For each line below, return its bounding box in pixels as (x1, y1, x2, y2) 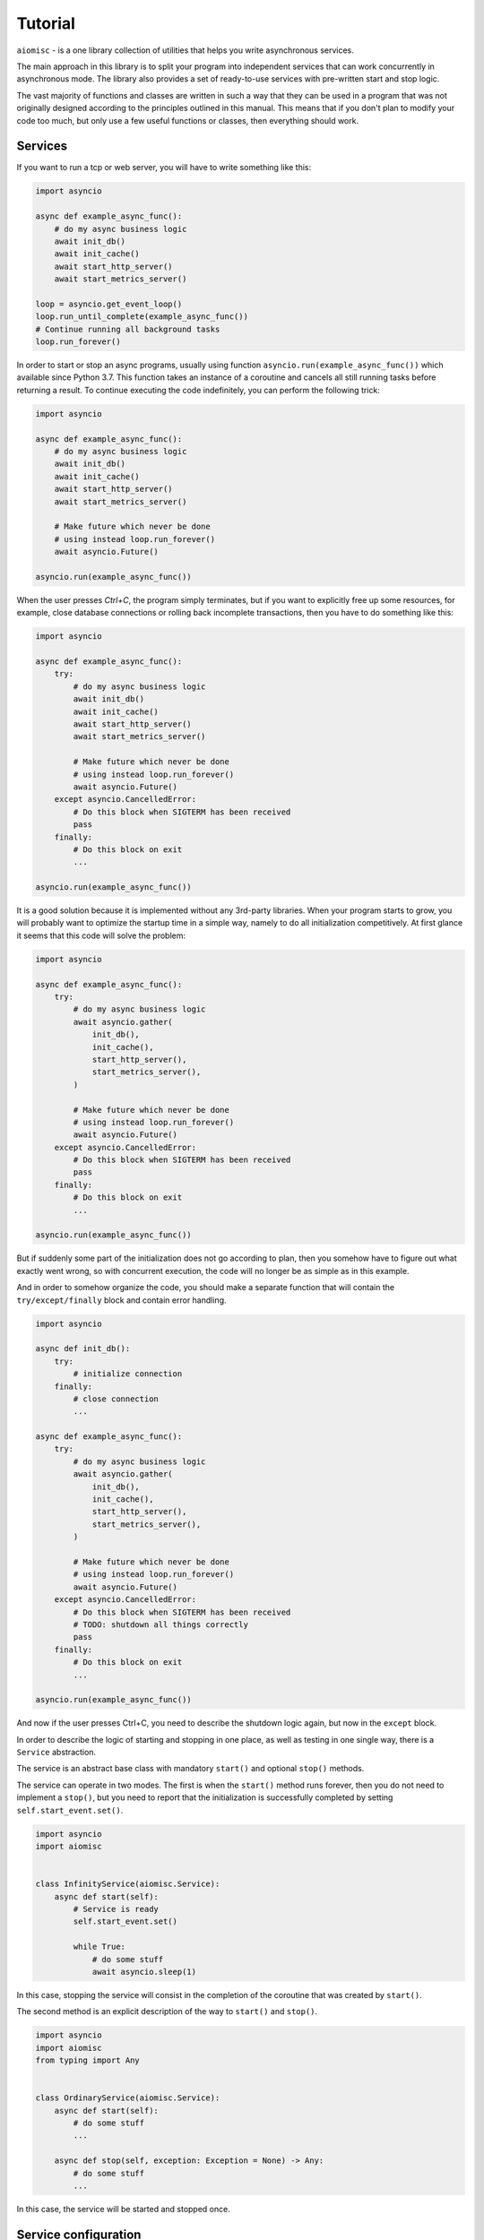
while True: (73, 1942, 125, 1952)
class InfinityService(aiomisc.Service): (35, 1879, 220, 1890)
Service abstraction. (16, 1747, 97, 1758)
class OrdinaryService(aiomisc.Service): (35, 2093, 220, 2103)
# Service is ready (73, 1904, 159, 1914)
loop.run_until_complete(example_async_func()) (35, 312, 248, 322)
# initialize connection (73, 1369, 183, 1379)
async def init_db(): (35, 1344, 131, 1354)
